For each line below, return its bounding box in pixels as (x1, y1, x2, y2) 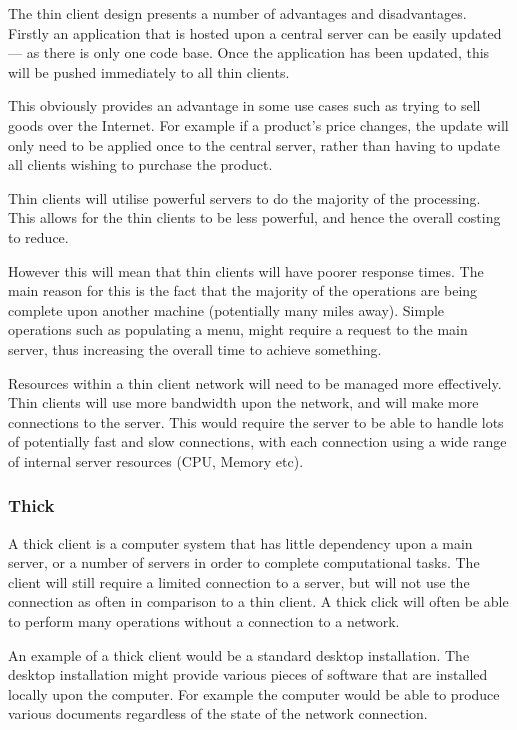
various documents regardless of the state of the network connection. (8, 703, 428, 724)
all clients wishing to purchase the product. (8, 154, 273, 175)
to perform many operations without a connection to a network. (8, 611, 400, 632)
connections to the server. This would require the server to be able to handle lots (8, 411, 504, 432)
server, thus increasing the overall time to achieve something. (8, 338, 382, 359)
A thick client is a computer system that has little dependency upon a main (8, 532, 473, 553)
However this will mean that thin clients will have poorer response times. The (8, 260, 484, 281)
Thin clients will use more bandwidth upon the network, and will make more (8, 392, 479, 413)
